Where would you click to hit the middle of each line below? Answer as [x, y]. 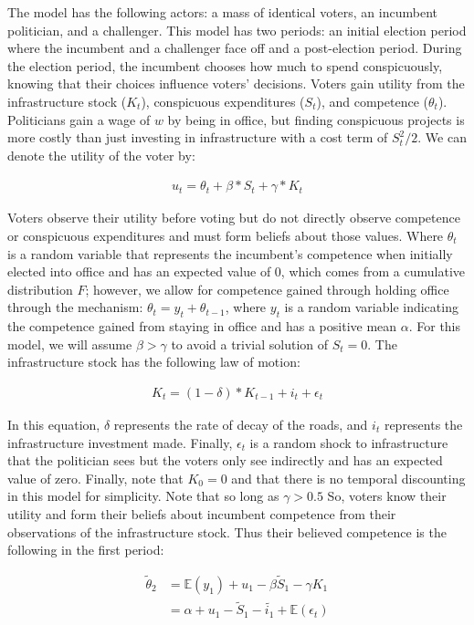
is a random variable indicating [371, 307]
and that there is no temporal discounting [348, 478]
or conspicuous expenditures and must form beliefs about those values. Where [226, 235]
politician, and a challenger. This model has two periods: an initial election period [237, 30]
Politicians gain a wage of [79, 119]
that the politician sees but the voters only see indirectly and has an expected [225, 460]
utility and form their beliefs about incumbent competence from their [202, 513]
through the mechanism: [75, 307]
